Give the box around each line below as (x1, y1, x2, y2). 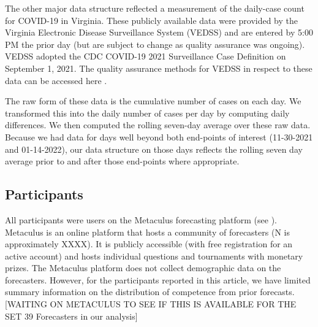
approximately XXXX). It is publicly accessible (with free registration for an (5, 237, 293, 250)
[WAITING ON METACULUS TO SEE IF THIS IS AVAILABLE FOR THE (5, 298, 297, 310)
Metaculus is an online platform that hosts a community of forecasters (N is (5, 225, 290, 238)
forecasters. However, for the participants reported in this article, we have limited (5, 273, 311, 286)
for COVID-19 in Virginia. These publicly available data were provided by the (5, 13, 298, 26)
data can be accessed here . (5, 74, 107, 87)
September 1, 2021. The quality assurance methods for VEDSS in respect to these (5, 61, 312, 74)
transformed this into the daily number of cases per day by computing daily (5, 106, 290, 119)
